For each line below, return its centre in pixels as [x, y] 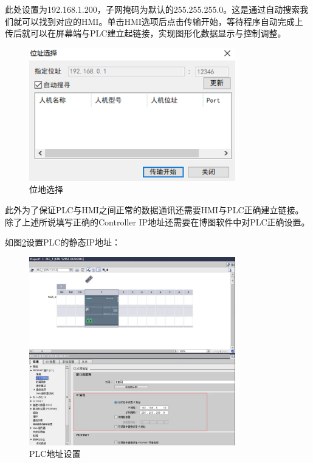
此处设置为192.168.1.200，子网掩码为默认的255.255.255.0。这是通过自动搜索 [153, 9]
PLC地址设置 [55, 454]
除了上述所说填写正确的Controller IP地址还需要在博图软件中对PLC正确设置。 [157, 221]
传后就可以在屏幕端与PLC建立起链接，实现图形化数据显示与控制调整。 [146, 33]
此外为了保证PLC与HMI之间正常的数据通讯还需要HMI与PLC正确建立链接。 [154, 210]
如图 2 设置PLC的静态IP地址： [63, 242]
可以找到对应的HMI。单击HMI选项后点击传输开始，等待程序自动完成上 [162, 21]
